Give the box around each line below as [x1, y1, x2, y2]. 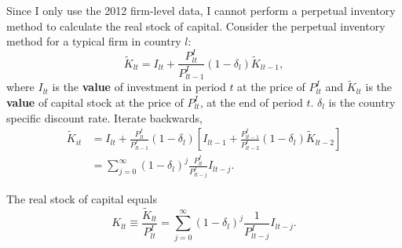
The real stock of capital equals [6, 190, 157, 206]
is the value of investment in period [52, 78, 226, 95]
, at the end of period [199, 93, 303, 110]
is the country [328, 93, 396, 110]
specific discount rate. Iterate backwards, [6, 109, 203, 126]
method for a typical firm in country [6, 33, 181, 49]
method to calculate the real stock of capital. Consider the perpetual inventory [6, 17, 386, 34]
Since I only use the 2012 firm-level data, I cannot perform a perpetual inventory [6, 2, 396, 18]
